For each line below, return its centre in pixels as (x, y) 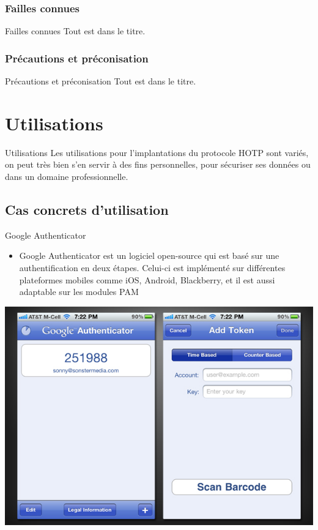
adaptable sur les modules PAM (79, 292)
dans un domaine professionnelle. (67, 176)
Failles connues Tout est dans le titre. (75, 31)
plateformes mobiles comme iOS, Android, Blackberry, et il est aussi (147, 279)
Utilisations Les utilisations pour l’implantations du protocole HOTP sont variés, (157, 152)
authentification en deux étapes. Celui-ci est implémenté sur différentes (152, 267)
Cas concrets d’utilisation (87, 209)
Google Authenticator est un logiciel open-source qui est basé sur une (149, 256)
